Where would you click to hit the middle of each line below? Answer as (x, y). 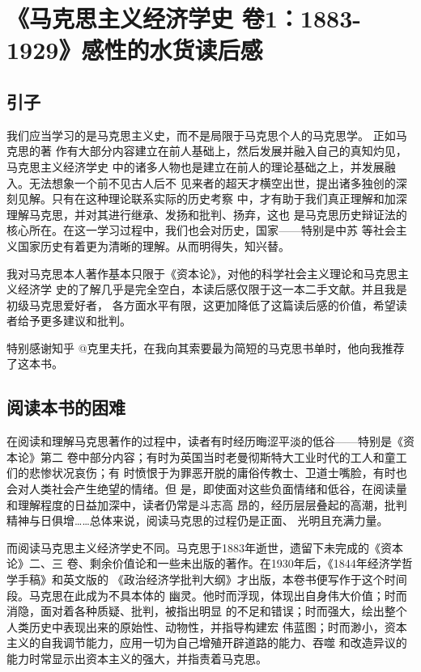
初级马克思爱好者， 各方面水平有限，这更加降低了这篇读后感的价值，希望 (201, 304)
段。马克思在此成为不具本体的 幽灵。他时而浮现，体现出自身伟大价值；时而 (207, 595)
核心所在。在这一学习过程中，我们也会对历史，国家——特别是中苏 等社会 (201, 230)
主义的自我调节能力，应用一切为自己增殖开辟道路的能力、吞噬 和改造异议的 (207, 642)
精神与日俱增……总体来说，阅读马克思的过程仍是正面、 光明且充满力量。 (198, 520)
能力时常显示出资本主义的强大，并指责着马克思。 (137, 658)
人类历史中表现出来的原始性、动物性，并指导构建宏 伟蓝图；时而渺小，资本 (207, 626)
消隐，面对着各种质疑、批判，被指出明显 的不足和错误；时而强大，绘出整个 (207, 611)
